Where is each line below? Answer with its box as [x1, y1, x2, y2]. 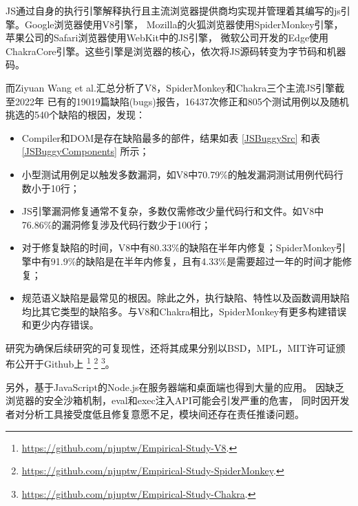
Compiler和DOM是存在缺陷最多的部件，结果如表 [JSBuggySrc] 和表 [21, 130, 320, 145]
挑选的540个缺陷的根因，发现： [6, 107, 145, 122]
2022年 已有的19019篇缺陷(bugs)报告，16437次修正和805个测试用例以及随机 [14, 94, 349, 108]
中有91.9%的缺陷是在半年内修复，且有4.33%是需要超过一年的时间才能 [31, 253, 342, 268]
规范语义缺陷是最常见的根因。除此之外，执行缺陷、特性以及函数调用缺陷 [21, 291, 350, 305]
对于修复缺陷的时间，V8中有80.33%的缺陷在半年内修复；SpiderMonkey [21, 240, 337, 255]
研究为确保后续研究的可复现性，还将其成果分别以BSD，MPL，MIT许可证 [6, 340, 336, 355]
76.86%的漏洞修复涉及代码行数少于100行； [21, 217, 211, 231]
